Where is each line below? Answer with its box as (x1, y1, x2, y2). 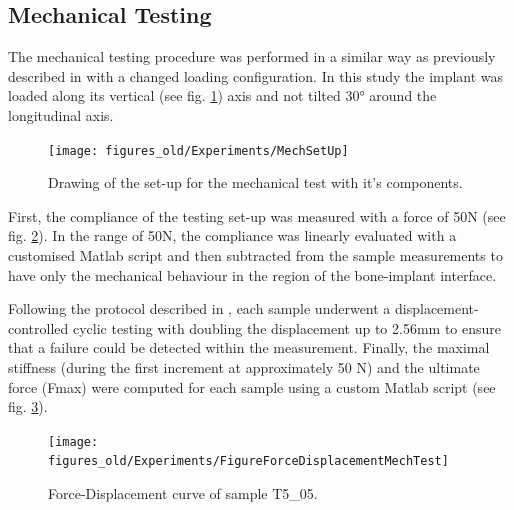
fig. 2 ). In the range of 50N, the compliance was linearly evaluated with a (8, 225, 457, 246)
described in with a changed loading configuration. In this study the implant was (8, 65, 504, 86)
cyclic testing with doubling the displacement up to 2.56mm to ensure (72, 317, 502, 338)
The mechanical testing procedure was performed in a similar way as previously (8, 46, 496, 67)
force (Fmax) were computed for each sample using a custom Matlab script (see (8, 376, 496, 397)
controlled (8, 317, 69, 338)
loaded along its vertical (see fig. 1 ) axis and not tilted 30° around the (8, 85, 437, 106)
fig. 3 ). (8, 396, 48, 417)
